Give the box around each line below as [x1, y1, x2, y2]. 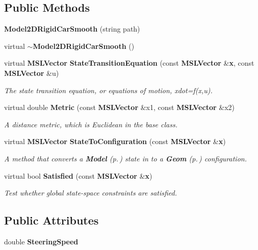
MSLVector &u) [4, 67, 59, 78]
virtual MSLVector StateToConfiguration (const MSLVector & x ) [4, 136, 226, 147]
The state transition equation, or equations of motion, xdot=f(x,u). [4, 85, 213, 95]
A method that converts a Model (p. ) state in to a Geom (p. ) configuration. [4, 153, 247, 163]
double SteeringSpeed [4, 236, 79, 246]
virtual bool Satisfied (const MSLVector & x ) [4, 170, 152, 181]
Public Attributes [4, 212, 99, 228]
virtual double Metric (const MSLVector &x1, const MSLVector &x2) [4, 102, 235, 113]
